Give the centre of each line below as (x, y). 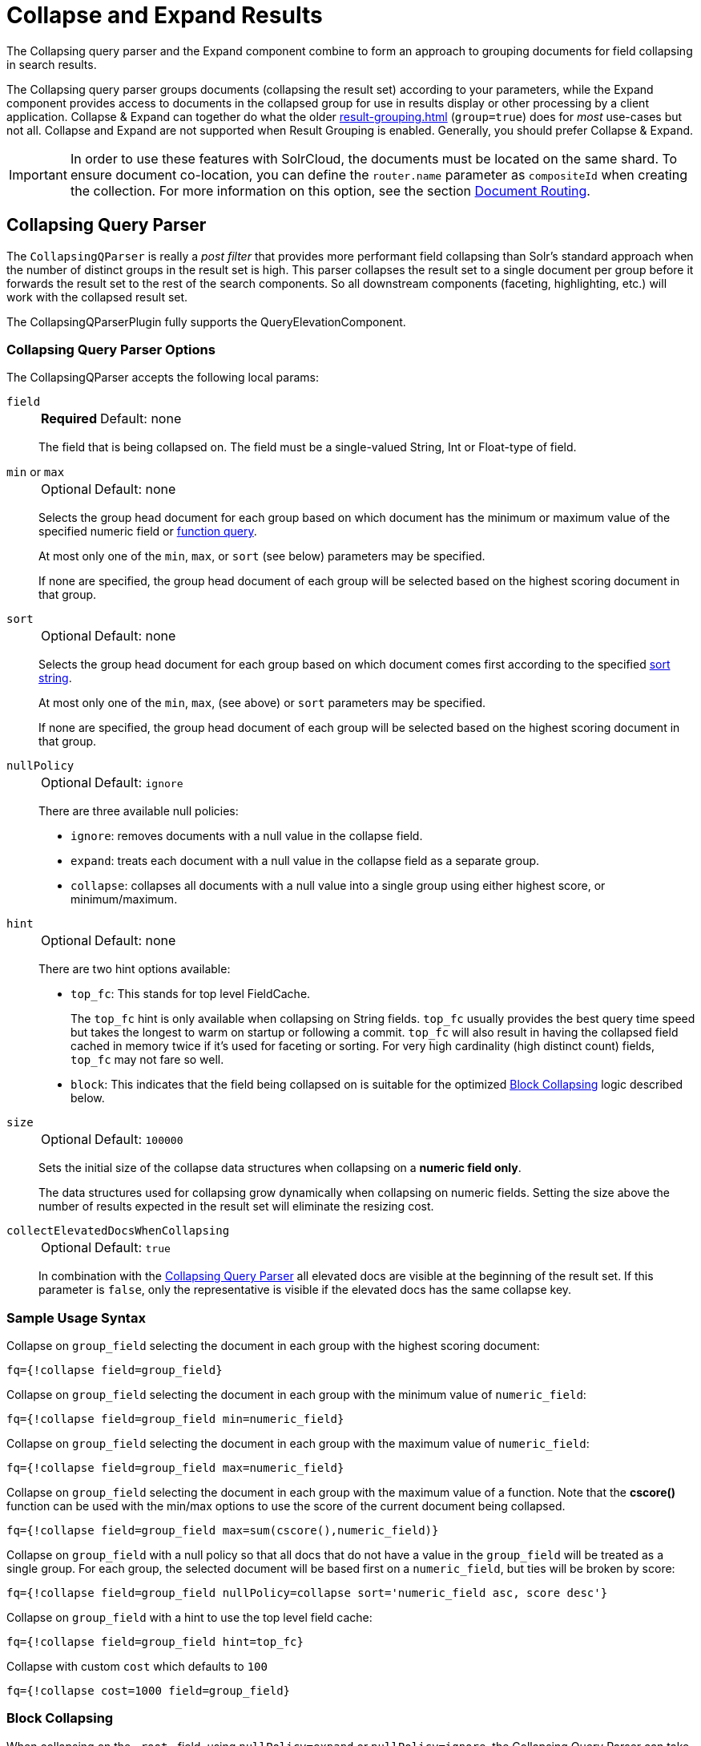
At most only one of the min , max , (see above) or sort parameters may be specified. (262, 703)
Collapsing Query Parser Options (111, 349)
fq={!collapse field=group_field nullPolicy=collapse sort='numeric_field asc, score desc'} (307, 1593)
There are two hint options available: (135, 969)
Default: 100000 (139, 1140)
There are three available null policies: (139, 811)
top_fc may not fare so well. (147, 1060)
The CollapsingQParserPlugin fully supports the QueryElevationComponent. (206, 321)
